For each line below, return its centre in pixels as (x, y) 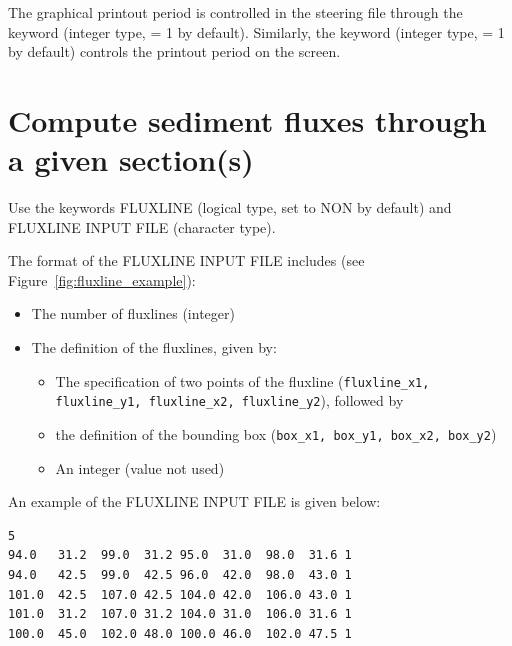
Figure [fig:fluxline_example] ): (102, 279)
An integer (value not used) (140, 467)
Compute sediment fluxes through (247, 119)
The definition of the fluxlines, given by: (154, 347)
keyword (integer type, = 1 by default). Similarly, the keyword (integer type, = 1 (256, 31)
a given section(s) (131, 159)
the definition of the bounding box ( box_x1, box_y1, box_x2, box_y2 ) (276, 433)
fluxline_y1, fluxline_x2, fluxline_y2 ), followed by (229, 400)
